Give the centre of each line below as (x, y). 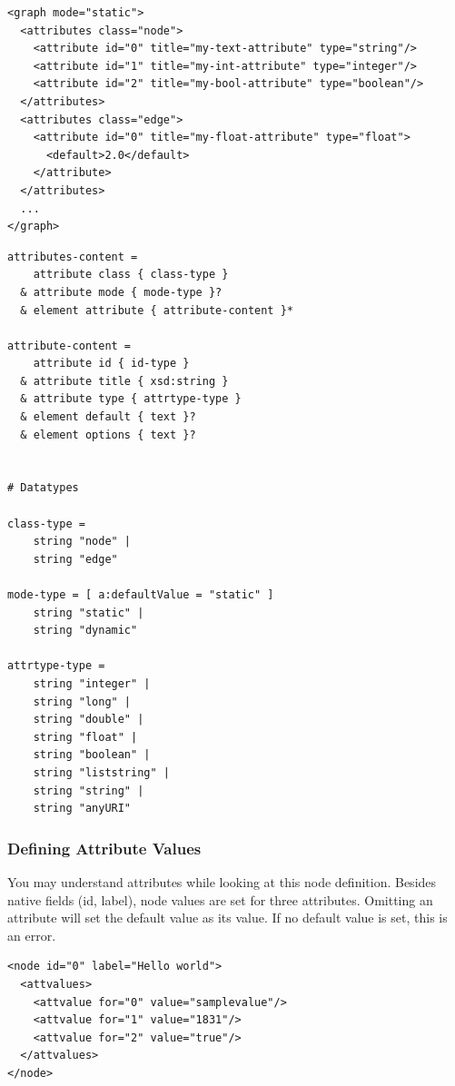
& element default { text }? (108, 417)
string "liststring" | (101, 772)
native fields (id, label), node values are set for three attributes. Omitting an (220, 899)
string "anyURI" (82, 809)
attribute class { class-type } (131, 275)
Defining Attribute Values (104, 848)
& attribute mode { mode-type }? (121, 292)
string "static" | (89, 612)
